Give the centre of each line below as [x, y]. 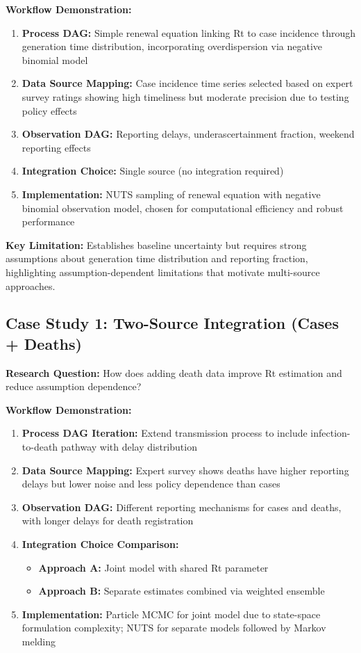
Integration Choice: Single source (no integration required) [153, 171]
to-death [40, 447]
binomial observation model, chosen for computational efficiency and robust [183, 208]
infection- [330, 433]
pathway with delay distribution [129, 447]
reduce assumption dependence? [74, 386]
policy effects [49, 110]
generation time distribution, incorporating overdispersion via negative [172, 46]
